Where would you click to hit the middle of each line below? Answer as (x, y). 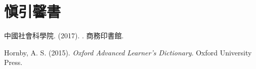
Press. (13, 62)
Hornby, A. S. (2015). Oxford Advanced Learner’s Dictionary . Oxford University (128, 52)
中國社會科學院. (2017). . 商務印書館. (64, 36)
